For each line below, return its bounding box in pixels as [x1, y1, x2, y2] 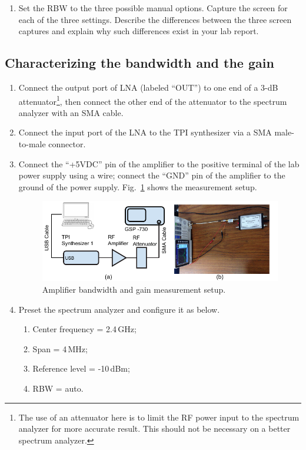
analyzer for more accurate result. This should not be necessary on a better [18, 422, 291, 435]
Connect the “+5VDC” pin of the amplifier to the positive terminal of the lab [18, 157, 300, 170]
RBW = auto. [32, 382, 84, 395]
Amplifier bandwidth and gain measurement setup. [42, 283, 226, 296]
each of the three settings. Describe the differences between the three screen [18, 13, 292, 25]
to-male [18, 138, 46, 150]
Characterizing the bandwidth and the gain [5, 54, 274, 72]
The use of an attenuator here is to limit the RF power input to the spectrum [18, 411, 300, 423]
